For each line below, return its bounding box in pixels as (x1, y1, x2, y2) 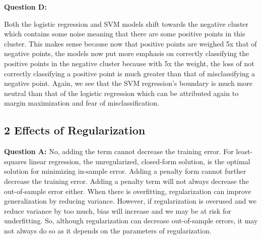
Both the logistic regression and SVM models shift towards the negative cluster (4, 18, 249, 29)
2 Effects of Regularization (4, 122, 146, 138)
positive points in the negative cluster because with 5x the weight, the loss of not (4, 58, 254, 68)
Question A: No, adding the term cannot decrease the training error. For (4, 146, 234, 157)
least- (236, 146, 253, 157)
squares (4, 156, 27, 166)
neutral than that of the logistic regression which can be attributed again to (4, 87, 239, 98)
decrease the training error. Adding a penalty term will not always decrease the (4, 175, 249, 186)
